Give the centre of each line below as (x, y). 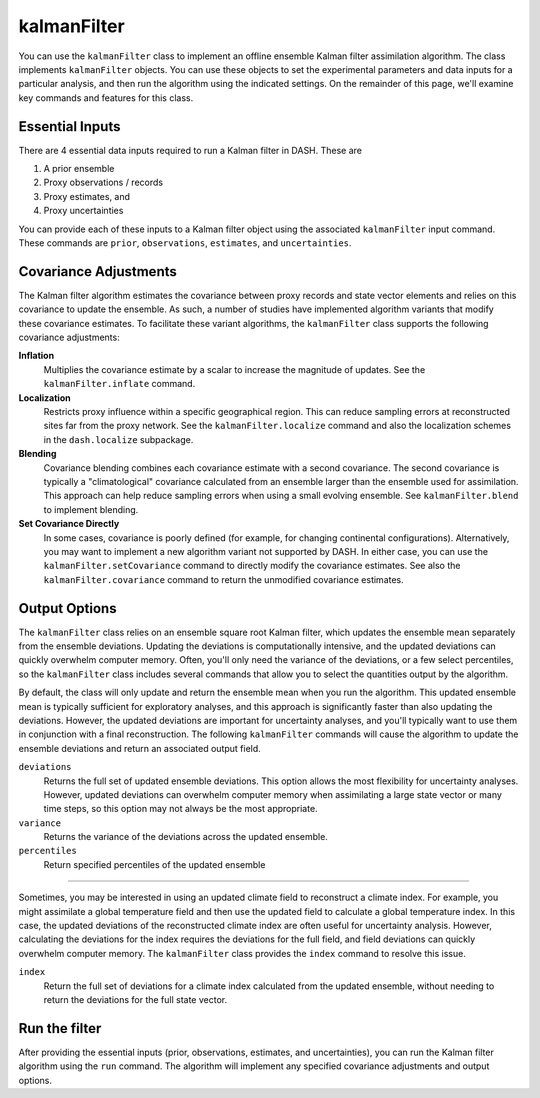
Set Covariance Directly (69, 524)
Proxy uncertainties (83, 211)
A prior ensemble (79, 169)
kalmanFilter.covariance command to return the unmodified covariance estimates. (223, 579)
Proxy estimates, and (86, 196)
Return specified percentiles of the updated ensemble (154, 864)
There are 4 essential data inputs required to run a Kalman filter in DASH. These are (190, 150)
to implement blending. (91, 509)
